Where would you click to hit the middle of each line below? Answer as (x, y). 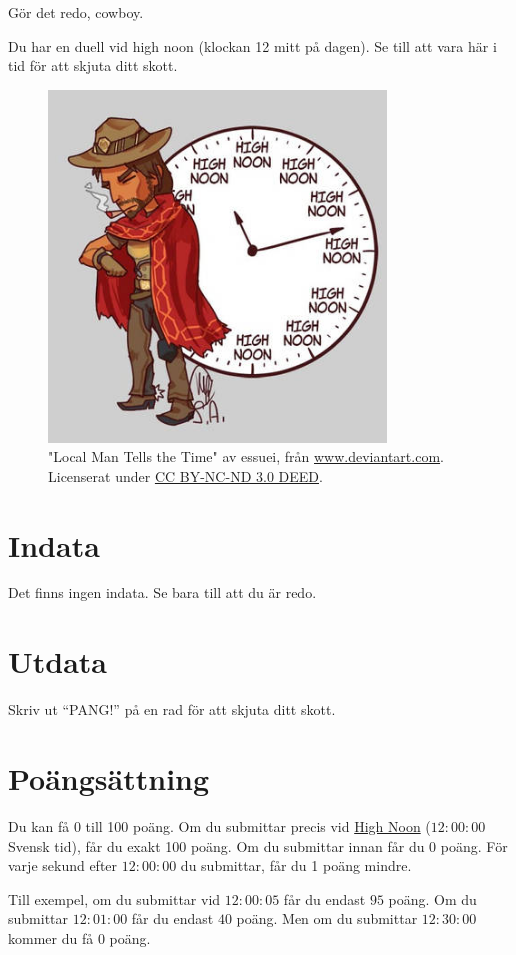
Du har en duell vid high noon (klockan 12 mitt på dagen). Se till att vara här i (252, 45)
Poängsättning (109, 777)
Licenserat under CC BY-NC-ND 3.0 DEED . (185, 475)
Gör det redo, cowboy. (76, 12)
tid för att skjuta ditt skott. (93, 65)
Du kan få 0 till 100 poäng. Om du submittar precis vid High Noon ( (219, 825)
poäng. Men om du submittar (327, 918)
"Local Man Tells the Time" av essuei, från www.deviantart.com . (246, 456)
